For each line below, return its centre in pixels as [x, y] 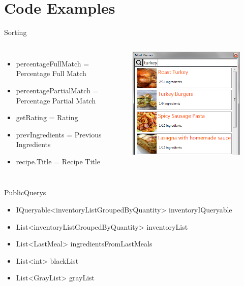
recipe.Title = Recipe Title [58, 161]
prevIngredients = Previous [59, 134]
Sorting [16, 32]
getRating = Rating [47, 117]
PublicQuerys [25, 192]
